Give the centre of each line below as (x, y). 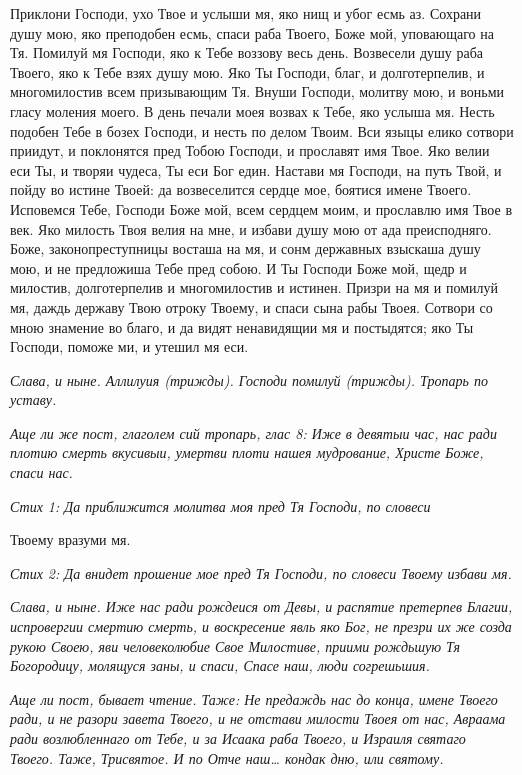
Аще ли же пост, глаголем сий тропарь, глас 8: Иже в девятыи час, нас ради (253, 432)
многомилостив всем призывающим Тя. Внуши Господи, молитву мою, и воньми (257, 91)
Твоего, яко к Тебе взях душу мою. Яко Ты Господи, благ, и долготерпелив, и (247, 71)
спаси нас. (41, 472)
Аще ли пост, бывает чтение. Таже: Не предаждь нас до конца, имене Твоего (254, 698)
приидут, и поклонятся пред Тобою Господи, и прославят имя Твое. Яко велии (250, 150)
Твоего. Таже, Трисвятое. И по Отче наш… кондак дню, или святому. (227, 757)
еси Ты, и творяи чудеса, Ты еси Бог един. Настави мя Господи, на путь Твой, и (256, 169)
